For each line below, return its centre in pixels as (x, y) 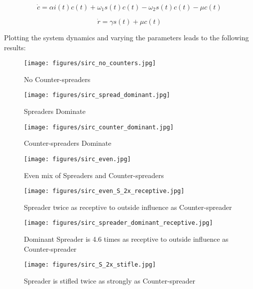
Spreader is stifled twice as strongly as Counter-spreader (110, 280)
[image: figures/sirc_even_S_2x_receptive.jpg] (104, 191)
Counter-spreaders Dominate (68, 143)
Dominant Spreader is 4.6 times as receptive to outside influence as (126, 239)
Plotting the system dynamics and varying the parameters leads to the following (126, 37)
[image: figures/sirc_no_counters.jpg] (90, 63)
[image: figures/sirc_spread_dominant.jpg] (97, 95)
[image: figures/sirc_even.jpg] (77, 159)
